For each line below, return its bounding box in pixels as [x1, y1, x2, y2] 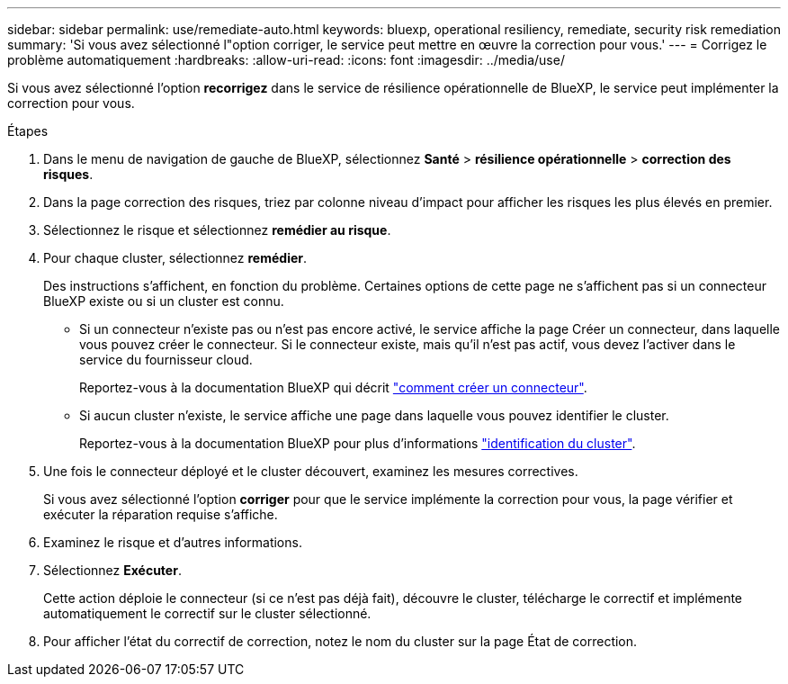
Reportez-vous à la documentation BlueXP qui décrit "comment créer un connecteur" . [79, 380, 587, 395]
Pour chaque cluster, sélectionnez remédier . [43, 250, 308, 265]
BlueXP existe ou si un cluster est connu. [43, 293, 284, 309]
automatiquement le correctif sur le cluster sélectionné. [43, 606, 372, 621]
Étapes [7, 123, 49, 139]
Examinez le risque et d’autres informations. [43, 535, 302, 550]
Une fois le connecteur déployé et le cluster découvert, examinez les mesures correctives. [43, 463, 578, 479]
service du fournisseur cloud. [79, 352, 253, 367]
